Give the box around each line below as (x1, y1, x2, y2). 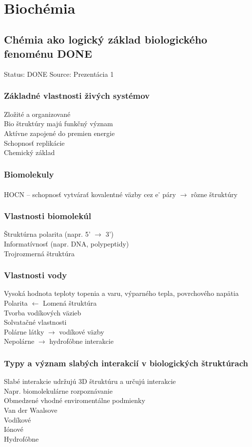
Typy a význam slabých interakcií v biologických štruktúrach (4, 357, 249, 369)
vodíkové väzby (59, 326, 104, 336)
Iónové (4, 424, 23, 434)
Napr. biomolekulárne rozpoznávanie (4, 385, 113, 396)
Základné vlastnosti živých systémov (4, 89, 150, 102)
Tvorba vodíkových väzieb (4, 307, 81, 317)
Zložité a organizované (4, 109, 71, 119)
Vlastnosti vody (4, 269, 67, 281)
